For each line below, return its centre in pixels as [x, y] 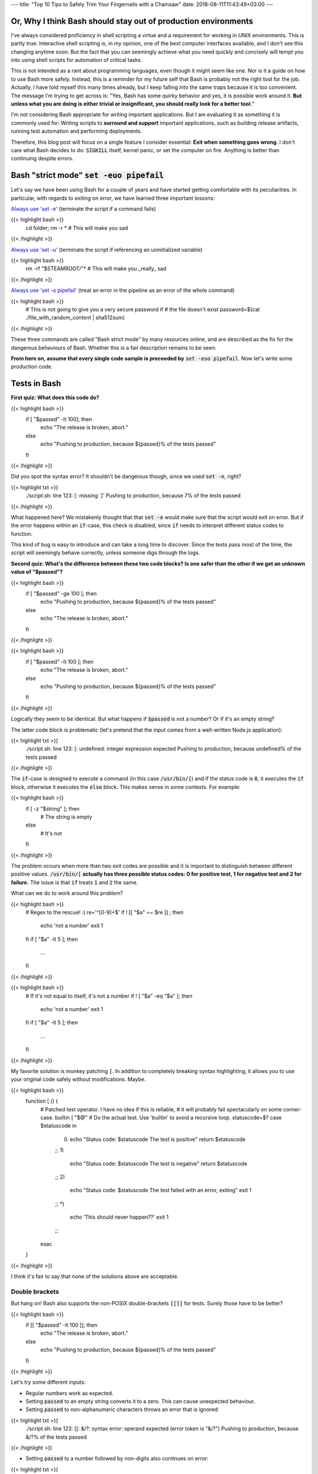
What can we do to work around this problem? [67, 893]
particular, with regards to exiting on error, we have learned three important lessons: [113, 198]
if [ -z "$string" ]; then [52, 808]
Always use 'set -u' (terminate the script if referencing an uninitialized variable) [107, 249]
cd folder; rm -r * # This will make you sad [77, 228]
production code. [32, 367]
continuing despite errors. [42, 159]
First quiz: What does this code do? [55, 397]
